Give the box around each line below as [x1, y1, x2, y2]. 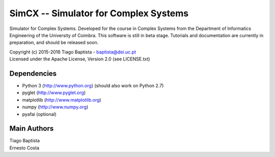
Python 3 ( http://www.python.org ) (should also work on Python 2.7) [22, 83, 164, 89]
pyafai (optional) [22, 111, 57, 117]
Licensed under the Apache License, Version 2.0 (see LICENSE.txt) [9, 56, 150, 62]
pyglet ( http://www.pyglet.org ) [22, 89, 86, 96]
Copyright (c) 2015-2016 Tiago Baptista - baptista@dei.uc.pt [9, 49, 136, 55]
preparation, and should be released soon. [9, 40, 99, 46]
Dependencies [9, 69, 57, 78]
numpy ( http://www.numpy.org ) [22, 104, 89, 110]
